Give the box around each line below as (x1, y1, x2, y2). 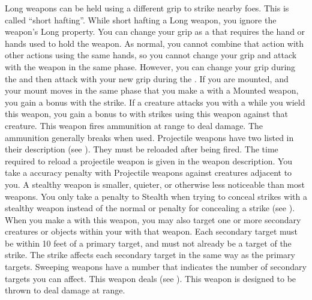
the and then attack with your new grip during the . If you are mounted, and (5, 72, 289, 85)
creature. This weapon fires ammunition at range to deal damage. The (5, 119, 263, 131)
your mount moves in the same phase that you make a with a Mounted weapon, (5, 84, 299, 97)
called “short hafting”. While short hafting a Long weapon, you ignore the (5, 13, 277, 26)
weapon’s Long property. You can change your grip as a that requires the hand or (5, 25, 305, 38)
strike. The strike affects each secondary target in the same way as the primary (5, 248, 295, 261)
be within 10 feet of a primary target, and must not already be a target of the (5, 236, 292, 249)
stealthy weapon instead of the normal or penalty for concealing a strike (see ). (5, 202, 295, 214)
